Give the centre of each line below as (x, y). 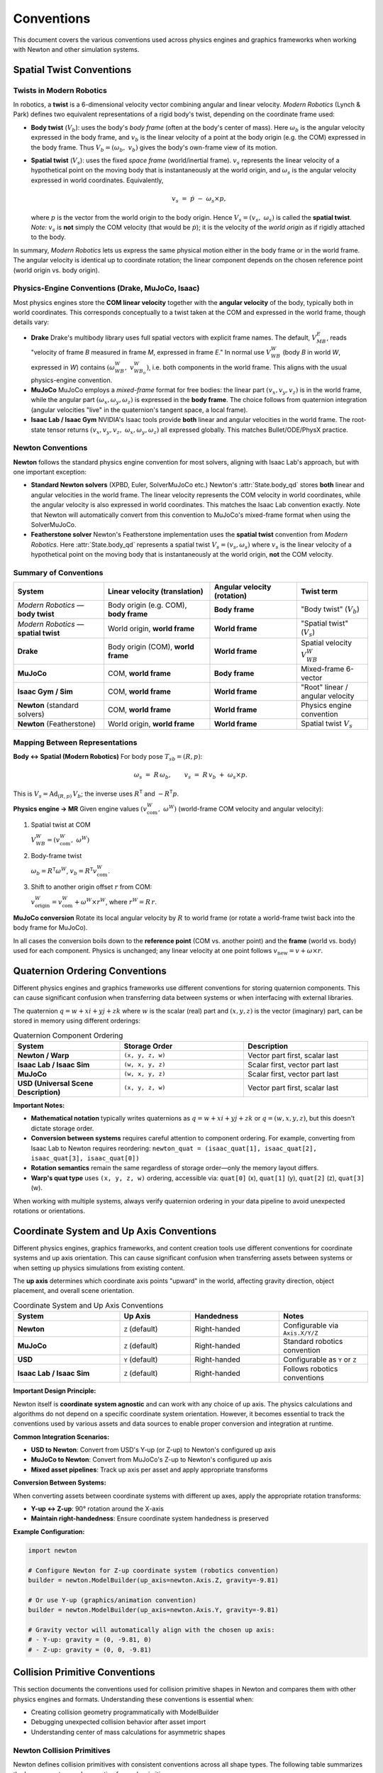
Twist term (319, 591)
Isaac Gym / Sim (45, 691)
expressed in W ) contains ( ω (73, 367)
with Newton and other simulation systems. (76, 49)
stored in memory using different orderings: (77, 1021)
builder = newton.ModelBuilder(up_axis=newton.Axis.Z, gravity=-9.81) (154, 1580)
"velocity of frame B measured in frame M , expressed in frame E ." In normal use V (151, 352)
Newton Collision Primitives (62, 1750)
